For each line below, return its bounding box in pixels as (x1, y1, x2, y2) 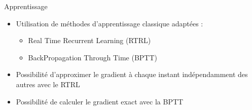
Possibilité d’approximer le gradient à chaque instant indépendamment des (16, 69, 248, 80)
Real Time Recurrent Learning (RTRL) (28, 35, 151, 46)
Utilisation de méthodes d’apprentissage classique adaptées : (16, 18, 203, 28)
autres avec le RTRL (16, 79, 80, 89)
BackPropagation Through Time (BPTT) (28, 52, 158, 62)
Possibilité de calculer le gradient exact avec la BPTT (16, 96, 184, 106)
